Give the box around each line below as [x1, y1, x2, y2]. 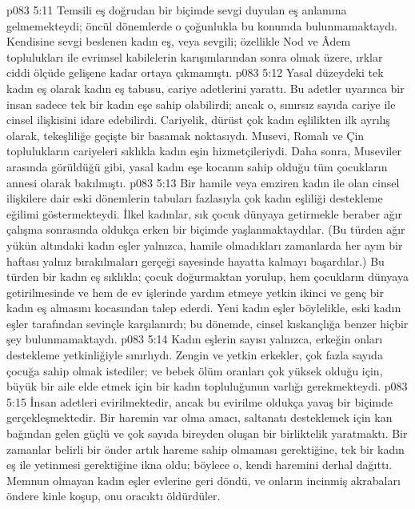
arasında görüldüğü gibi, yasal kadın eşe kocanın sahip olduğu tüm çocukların [6, 158, 388, 174]
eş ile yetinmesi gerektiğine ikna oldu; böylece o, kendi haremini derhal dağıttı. [6, 456, 393, 473]
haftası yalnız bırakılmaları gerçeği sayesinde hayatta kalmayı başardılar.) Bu [6, 252, 385, 269]
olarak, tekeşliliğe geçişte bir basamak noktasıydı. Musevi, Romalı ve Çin [6, 126, 365, 143]
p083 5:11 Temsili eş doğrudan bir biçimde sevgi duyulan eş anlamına [6, 2, 347, 18]
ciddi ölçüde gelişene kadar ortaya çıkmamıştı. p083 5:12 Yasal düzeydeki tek [6, 64, 384, 81]
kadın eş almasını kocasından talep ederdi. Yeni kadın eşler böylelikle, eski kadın [6, 299, 401, 316]
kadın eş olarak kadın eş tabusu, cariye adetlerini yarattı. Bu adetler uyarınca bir [6, 79, 405, 96]
